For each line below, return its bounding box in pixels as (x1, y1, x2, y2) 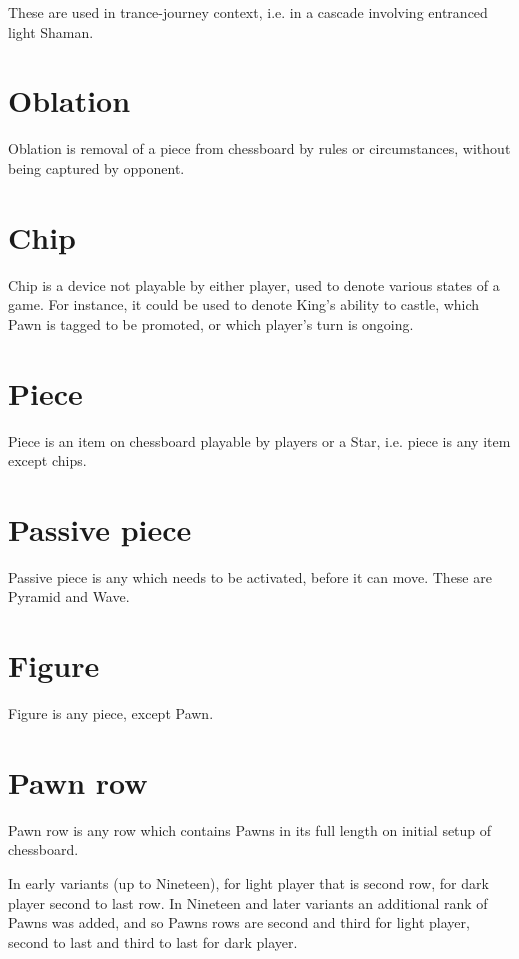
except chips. (8, 450, 87, 471)
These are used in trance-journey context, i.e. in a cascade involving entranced (8, 2, 488, 22)
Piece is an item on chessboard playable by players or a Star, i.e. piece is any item (8, 430, 511, 451)
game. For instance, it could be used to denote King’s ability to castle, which (8, 294, 480, 315)
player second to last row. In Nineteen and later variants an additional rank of (8, 892, 488, 913)
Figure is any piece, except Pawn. (8, 703, 214, 724)
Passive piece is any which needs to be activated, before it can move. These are (8, 566, 492, 587)
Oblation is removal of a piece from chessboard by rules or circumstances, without (8, 138, 511, 159)
